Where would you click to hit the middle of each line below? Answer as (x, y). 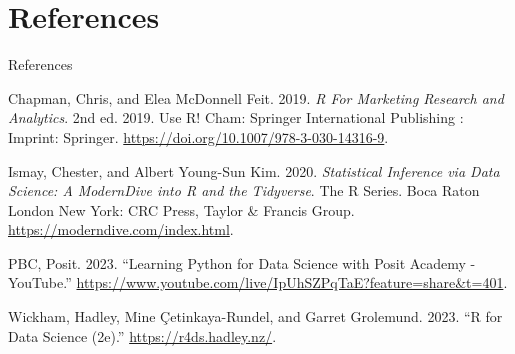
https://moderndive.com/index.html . (121, 229)
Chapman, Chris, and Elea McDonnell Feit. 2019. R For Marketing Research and (256, 97)
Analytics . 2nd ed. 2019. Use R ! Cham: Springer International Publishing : (236, 117)
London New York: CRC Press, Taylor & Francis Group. (181, 209)
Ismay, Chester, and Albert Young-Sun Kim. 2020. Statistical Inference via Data (254, 170)
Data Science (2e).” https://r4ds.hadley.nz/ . (142, 335)
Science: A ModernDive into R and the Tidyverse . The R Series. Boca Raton (244, 190)
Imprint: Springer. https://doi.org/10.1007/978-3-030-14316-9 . (198, 136)
